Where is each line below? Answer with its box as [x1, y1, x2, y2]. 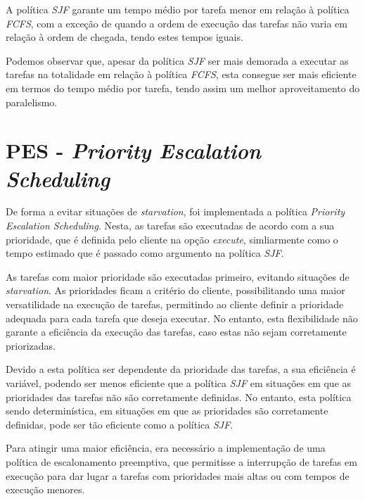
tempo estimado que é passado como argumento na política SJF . [6, 246, 284, 260]
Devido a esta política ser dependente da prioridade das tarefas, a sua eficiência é [6, 362, 356, 376]
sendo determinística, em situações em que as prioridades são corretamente [6, 403, 328, 418]
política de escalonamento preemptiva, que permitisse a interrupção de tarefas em [6, 454, 357, 469]
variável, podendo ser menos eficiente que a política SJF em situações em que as [6, 376, 352, 390]
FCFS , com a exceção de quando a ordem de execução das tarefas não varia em [6, 15, 347, 30]
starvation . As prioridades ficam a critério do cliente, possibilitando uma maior [6, 283, 345, 298]
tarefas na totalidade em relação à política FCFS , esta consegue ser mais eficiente [6, 67, 357, 82]
